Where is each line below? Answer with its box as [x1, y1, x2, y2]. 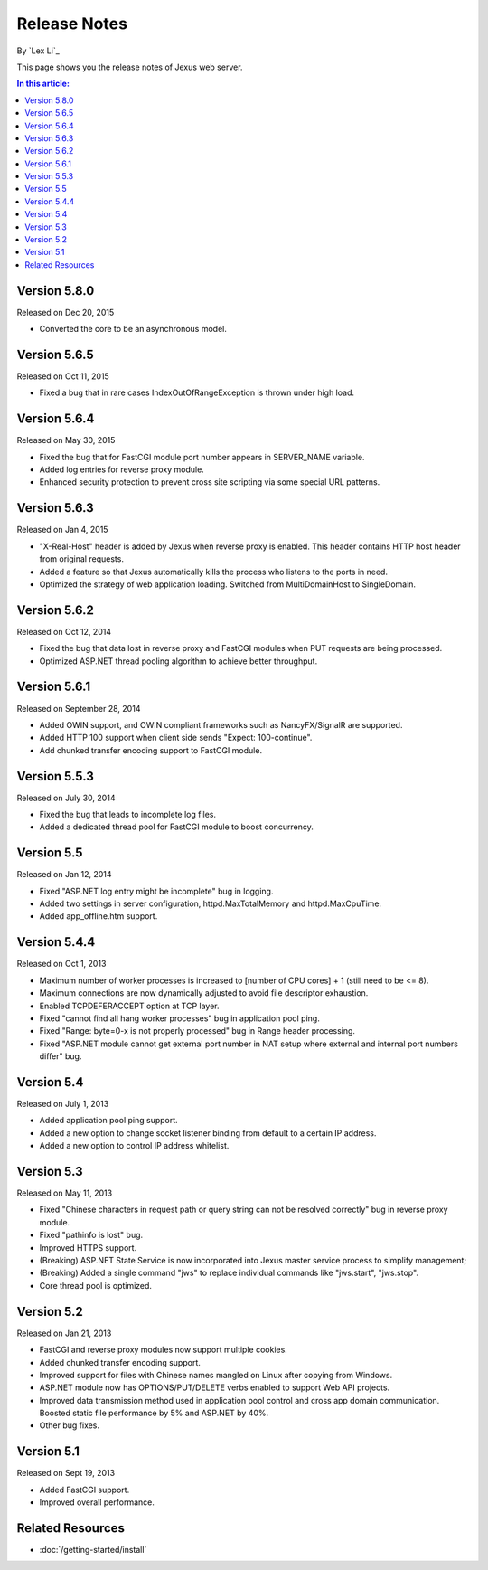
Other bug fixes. [39, 1420, 99, 1431]
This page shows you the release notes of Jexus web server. [16, 61, 243, 72]
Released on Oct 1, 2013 [16, 959, 107, 969]
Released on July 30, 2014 [16, 792, 116, 803]
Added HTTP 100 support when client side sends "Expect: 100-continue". [39, 733, 313, 743]
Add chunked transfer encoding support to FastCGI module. [39, 744, 262, 755]
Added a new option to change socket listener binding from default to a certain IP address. [39, 1127, 377, 1139]
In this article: [16, 78, 70, 90]
